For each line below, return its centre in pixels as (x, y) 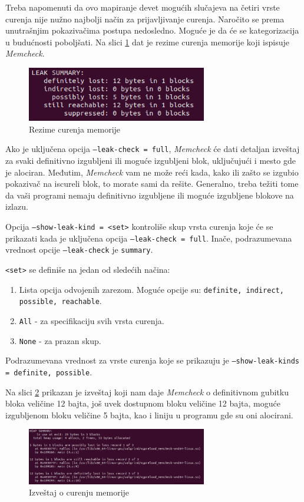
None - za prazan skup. (60, 340)
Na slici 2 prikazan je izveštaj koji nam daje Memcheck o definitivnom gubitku (147, 392)
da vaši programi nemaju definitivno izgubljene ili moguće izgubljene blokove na (150, 195)
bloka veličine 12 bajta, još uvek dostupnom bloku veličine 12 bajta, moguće (143, 403)
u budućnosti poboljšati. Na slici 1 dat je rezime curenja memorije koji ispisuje (147, 42)
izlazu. (17, 207)
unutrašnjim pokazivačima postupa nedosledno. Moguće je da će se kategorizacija (152, 30)
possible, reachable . (60, 301)
